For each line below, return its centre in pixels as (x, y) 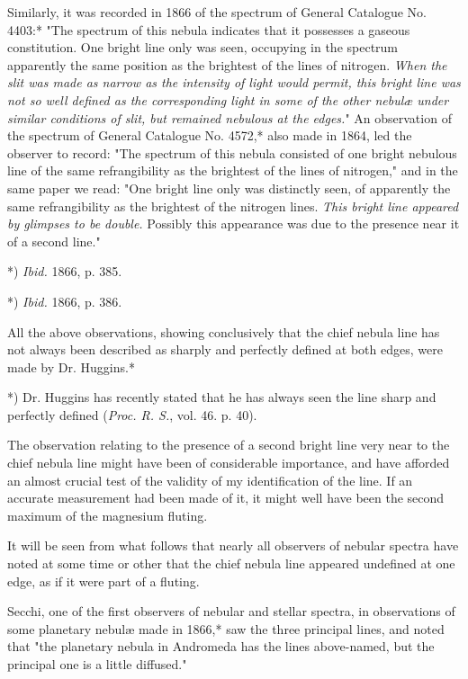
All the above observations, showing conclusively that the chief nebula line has (224, 331)
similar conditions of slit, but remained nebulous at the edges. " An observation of (229, 117)
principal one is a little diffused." (97, 664)
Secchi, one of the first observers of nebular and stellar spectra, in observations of (231, 611)
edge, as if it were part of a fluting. (103, 581)
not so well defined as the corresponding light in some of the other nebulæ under (228, 99)
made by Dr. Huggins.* (71, 366)
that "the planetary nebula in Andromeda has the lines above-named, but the (221, 646)
